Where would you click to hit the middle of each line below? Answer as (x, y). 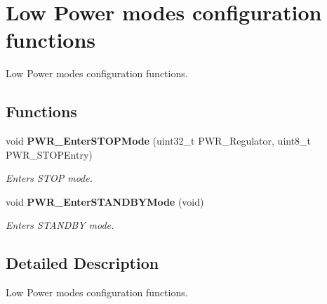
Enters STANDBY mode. (60, 225)
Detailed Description (82, 263)
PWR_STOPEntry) (49, 154)
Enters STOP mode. (49, 178)
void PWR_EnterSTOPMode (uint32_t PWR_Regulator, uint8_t (159, 141)
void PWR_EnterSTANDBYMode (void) (105, 201)
